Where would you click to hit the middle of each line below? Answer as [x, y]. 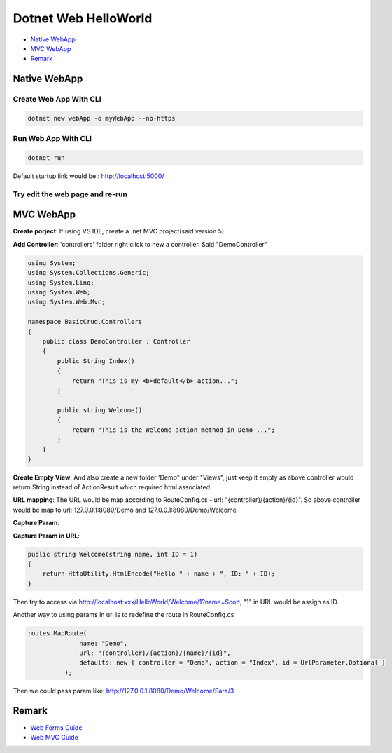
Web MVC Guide [54, 737]
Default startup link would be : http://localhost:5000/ [89, 176]
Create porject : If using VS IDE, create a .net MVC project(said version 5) [119, 231]
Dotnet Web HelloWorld [83, 18]
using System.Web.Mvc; [66, 302]
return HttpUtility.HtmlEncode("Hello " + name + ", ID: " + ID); [159, 574]
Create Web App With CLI [57, 100]
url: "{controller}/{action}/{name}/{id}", [155, 653]
